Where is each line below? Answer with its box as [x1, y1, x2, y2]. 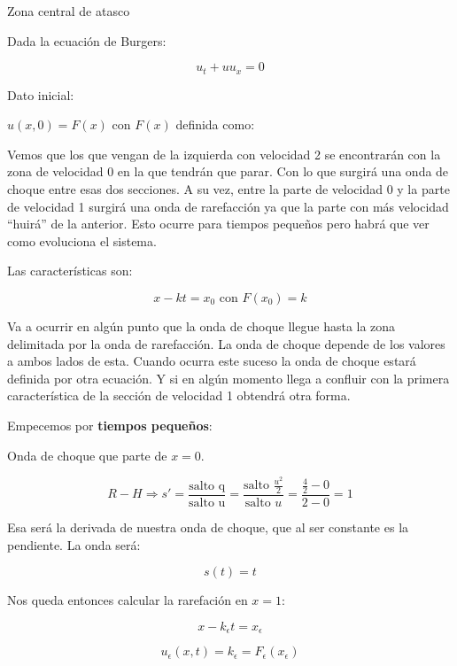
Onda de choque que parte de [7, 445, 167, 464]
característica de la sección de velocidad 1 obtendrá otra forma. [7, 386, 351, 405]
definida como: [175, 115, 255, 134]
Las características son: [7, 261, 133, 280]
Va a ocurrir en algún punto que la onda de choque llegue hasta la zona [7, 316, 396, 335]
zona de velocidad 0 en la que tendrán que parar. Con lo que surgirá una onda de [7, 162, 449, 181]
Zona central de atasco [7, 2, 130, 19]
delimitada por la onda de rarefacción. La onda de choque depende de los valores [7, 334, 445, 352]
